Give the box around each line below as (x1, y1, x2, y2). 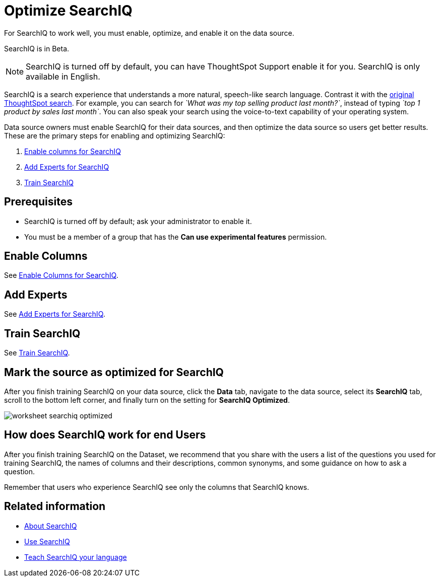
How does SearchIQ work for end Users (4, 428, 206, 442)
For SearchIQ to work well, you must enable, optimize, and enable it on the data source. (4, 28, 294, 37)
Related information (4, 500, 106, 513)
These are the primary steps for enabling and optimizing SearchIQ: (4, 131, 225, 140)
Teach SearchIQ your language (24, 552, 127, 561)
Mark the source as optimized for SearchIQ (4, 366, 224, 379)
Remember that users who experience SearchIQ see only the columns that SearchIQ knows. (4, 482, 309, 491)
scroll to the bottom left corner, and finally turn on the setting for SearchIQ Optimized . (4, 395, 290, 404)
